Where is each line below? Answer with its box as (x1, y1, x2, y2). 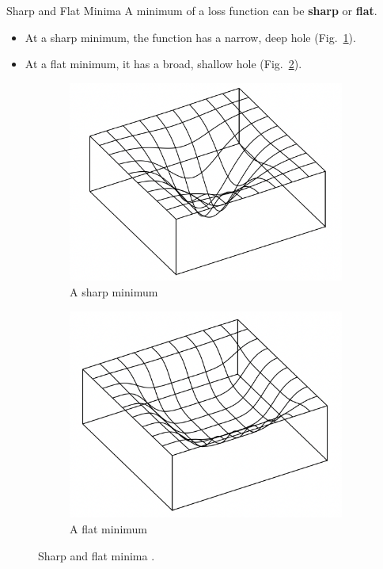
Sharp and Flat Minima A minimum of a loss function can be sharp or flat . (6, 2, 377, 18)
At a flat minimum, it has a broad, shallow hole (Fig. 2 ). (25, 55, 302, 72)
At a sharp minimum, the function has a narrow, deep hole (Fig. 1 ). (25, 29, 356, 45)
